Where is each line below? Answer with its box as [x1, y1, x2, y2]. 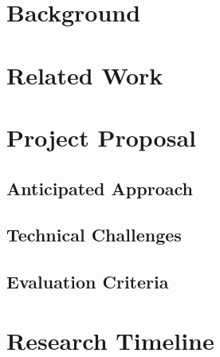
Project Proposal [6, 120, 196, 153]
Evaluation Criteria [6, 269, 169, 294]
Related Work [6, 58, 163, 91]
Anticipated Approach [6, 175, 193, 200]
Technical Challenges [6, 222, 182, 247]
